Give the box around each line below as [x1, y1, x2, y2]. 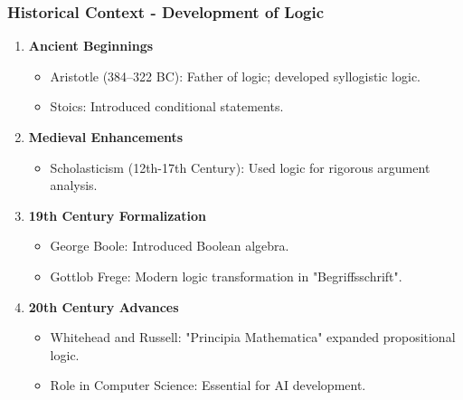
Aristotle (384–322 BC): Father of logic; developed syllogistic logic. [50, 66, 421, 85]
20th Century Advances [28, 297, 179, 316]
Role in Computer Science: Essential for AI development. [50, 376, 366, 395]
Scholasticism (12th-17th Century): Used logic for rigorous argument [50, 157, 430, 176]
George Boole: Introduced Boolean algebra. [50, 236, 289, 255]
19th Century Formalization [28, 205, 207, 224]
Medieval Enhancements [28, 128, 184, 146]
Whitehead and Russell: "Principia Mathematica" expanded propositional [50, 328, 456, 347]
